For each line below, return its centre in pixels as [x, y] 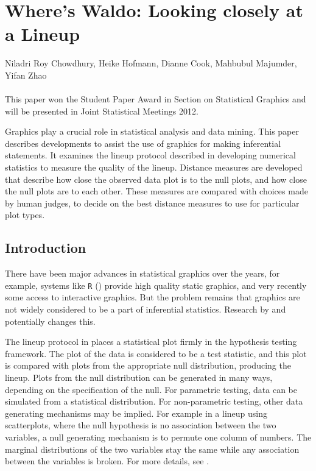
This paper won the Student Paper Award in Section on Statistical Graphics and [156, 99]
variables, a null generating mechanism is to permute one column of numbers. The [158, 437]
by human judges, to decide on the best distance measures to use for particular [152, 203]
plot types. [25, 215]
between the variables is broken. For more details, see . [107, 461]
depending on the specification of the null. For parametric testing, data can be [151, 389]
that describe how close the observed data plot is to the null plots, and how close [156, 179]
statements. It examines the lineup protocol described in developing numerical [150, 155]
